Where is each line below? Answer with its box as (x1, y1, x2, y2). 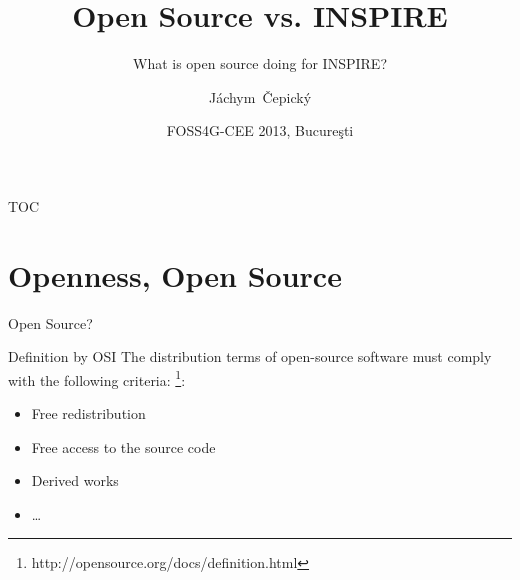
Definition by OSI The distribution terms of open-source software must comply (8, 346, 492, 367)
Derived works (31, 470, 119, 491)
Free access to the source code (31, 436, 216, 457)
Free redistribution (31, 403, 146, 424)
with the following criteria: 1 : (8, 366, 186, 390)
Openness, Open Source (8, 254, 342, 295)
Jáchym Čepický (208, 86, 312, 107)
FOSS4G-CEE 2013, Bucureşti (166, 120, 354, 141)
